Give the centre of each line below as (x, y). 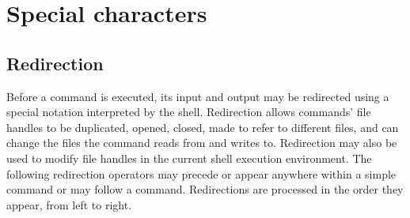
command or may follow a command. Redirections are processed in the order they (205, 189)
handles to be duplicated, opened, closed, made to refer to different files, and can (203, 127)
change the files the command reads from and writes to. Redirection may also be (202, 143)
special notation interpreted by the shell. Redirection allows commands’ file (189, 112)
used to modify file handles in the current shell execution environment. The (189, 158)
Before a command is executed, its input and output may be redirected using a (198, 96)
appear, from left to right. (69, 204)
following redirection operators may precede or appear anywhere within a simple (201, 173)
